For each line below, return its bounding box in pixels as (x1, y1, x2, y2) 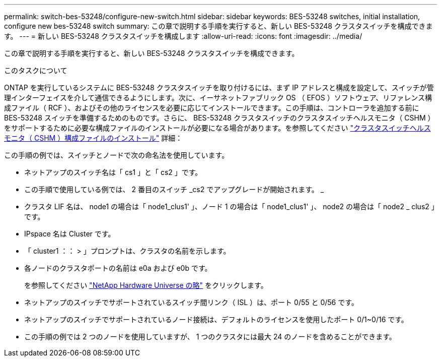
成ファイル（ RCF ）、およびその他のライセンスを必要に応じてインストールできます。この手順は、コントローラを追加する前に (4, 103, 419, 112)
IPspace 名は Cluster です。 (24, 229, 115, 238)
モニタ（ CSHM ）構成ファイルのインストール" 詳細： (4, 134, 183, 142)
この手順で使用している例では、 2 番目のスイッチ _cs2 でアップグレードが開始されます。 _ (24, 185, 324, 194)
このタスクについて (4, 66, 67, 75)
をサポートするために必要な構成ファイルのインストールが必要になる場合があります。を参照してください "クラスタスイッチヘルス (4, 124, 431, 132)
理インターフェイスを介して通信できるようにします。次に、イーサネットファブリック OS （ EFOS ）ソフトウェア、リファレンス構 (4, 93, 432, 102)
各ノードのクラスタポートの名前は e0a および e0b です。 (24, 264, 212, 272)
